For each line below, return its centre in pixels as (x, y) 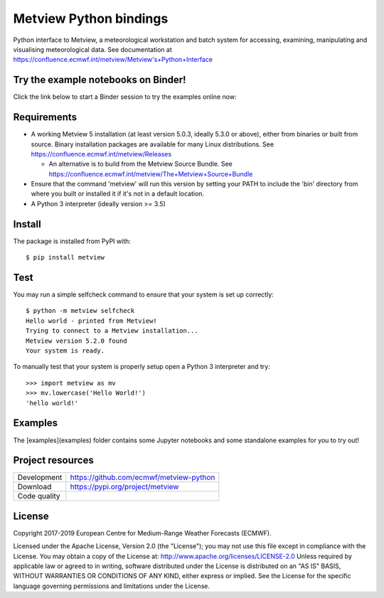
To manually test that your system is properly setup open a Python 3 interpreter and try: (142, 367)
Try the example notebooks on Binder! (100, 80)
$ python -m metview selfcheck (80, 311)
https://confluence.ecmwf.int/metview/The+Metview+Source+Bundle (151, 173)
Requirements (45, 117)
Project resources (53, 460)
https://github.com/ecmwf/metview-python (143, 478)
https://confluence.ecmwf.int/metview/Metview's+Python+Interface (113, 60)
